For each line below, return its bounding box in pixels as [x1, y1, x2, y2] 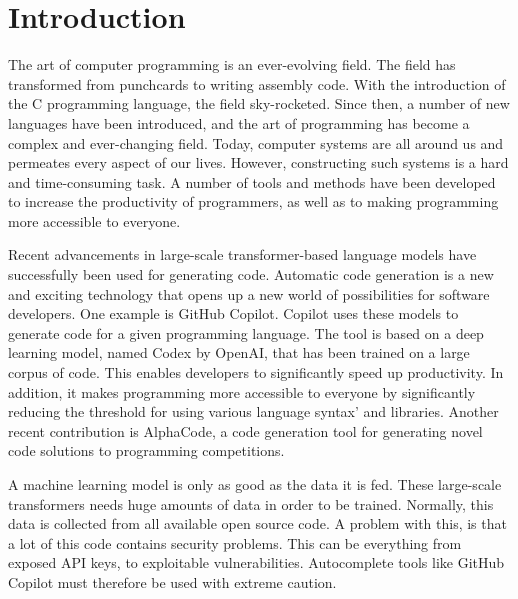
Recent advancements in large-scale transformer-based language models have [8, 244, 477, 265]
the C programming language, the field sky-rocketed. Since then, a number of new [8, 93, 510, 114]
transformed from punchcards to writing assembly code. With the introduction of [8, 73, 506, 94]
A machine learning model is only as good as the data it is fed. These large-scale [8, 474, 502, 494]
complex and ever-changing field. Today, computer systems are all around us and [8, 132, 504, 153]
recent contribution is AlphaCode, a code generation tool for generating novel [8, 420, 483, 441]
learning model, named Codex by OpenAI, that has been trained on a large [8, 342, 470, 363]
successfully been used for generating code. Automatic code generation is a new [8, 264, 494, 285]
